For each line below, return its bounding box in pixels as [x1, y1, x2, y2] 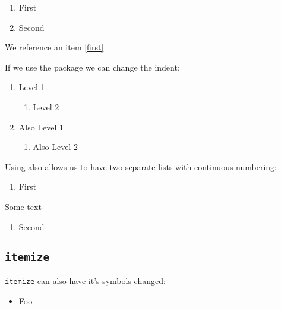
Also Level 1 [18, 120, 64, 133]
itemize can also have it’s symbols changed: [5, 274, 166, 286]
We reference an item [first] [5, 41, 104, 53]
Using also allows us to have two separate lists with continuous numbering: [5, 160, 277, 173]
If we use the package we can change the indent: [5, 60, 180, 73]
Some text [5, 200, 42, 212]
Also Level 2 [33, 141, 78, 153]
